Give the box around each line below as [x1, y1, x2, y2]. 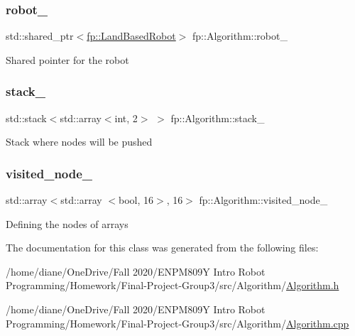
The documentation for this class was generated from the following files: [6, 240, 319, 255]
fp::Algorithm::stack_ [170, 110, 265, 125]
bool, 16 [119, 193, 154, 207]
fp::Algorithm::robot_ [192, 28, 288, 43]
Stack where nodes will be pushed [6, 134, 153, 149]
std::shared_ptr [6, 28, 74, 43]
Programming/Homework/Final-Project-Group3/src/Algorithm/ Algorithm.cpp [6, 315, 349, 330]
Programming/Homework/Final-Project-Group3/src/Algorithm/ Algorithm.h [6, 278, 339, 293]
